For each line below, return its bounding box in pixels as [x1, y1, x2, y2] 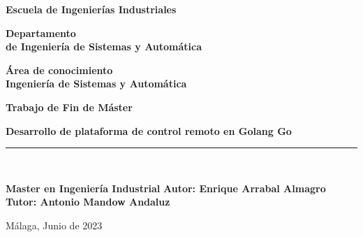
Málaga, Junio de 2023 [6, 217, 103, 232]
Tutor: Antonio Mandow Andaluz [6, 194, 170, 209]
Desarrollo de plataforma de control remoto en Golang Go [6, 123, 292, 138]
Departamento [6, 25, 76, 40]
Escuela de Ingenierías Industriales [6, 2, 177, 16]
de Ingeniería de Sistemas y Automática [6, 39, 202, 54]
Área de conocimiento [6, 62, 113, 77]
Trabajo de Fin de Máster [6, 99, 133, 114]
